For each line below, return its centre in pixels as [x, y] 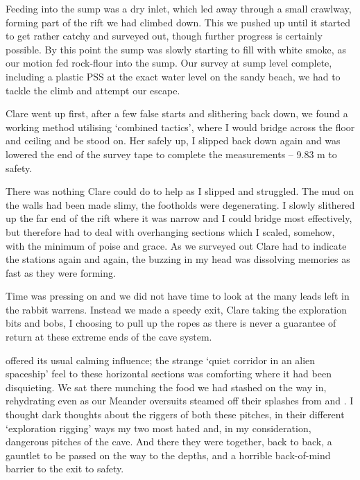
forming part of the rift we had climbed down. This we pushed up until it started [178, 22]
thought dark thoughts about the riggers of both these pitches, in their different [175, 414]
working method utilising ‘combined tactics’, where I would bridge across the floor [180, 127]
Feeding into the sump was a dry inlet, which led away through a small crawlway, [179, 8]
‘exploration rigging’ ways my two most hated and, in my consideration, [158, 428]
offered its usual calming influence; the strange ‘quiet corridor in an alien [161, 360]
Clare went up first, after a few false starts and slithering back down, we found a [177, 113]
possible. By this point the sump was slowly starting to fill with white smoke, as [176, 49]
